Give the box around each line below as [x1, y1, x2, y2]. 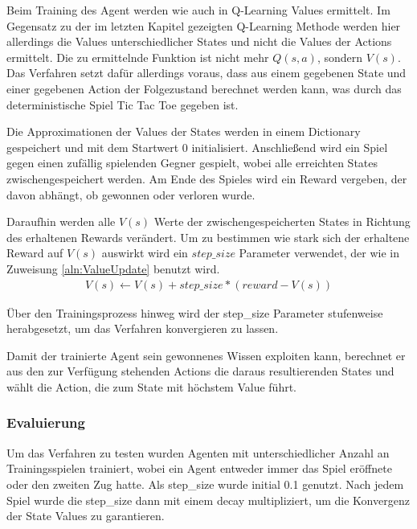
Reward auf [6, 244, 63, 261]
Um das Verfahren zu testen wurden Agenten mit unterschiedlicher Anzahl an [6, 444, 390, 461]
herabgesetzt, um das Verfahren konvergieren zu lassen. [6, 320, 279, 337]
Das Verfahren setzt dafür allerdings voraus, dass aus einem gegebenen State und [6, 64, 407, 81]
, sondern [317, 48, 363, 65]
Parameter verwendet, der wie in [239, 244, 400, 261]
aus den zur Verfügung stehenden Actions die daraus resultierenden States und [6, 363, 395, 379]
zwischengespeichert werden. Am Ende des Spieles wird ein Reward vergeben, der [6, 170, 407, 187]
